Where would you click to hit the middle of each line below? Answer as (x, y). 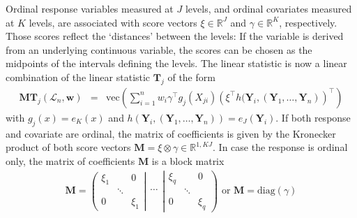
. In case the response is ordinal (280, 147)
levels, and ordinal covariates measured (268, 8)
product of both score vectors (68, 147)
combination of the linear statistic (78, 77)
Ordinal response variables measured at (90, 8)
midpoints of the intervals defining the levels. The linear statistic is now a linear (176, 63)
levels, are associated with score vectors (113, 22)
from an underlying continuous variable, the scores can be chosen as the (159, 49)
